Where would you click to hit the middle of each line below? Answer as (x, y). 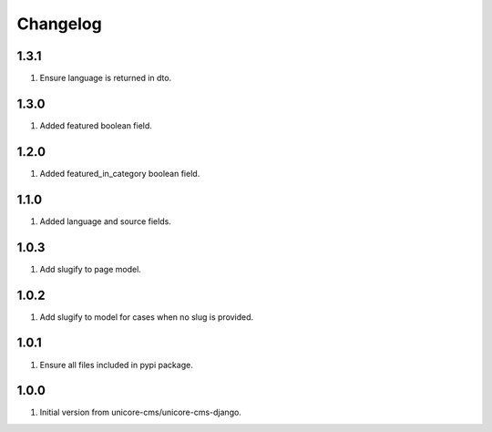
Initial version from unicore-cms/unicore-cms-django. (140, 412)
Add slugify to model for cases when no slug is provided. (147, 317)
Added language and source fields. (106, 221)
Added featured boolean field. (96, 125)
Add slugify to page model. (90, 269)
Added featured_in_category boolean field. (120, 173)
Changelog (59, 24)
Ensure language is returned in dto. (106, 78)
